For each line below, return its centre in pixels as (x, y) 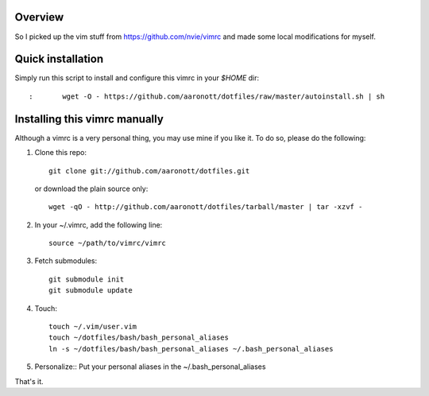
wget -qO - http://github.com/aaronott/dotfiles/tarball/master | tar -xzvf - (206, 207)
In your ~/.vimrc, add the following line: (99, 225)
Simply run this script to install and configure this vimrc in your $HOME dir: (137, 78)
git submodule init (87, 279)
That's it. (29, 381)
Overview (39, 17)
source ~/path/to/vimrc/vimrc (108, 243)
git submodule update (91, 291)
